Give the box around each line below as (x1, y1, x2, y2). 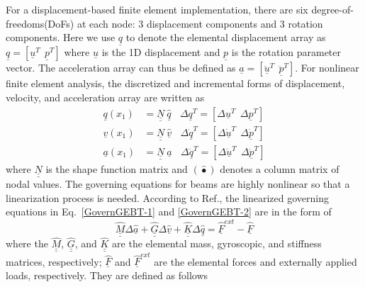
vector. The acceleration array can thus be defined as (6, 60, 236, 75)
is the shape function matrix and (45, 161, 188, 176)
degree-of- (311, 2, 354, 16)
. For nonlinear (295, 60, 359, 75)
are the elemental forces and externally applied (154, 254, 357, 269)
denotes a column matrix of (220, 161, 339, 176)
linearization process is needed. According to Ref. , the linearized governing (6, 190, 330, 205)
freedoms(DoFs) (6, 16, 74, 30)
